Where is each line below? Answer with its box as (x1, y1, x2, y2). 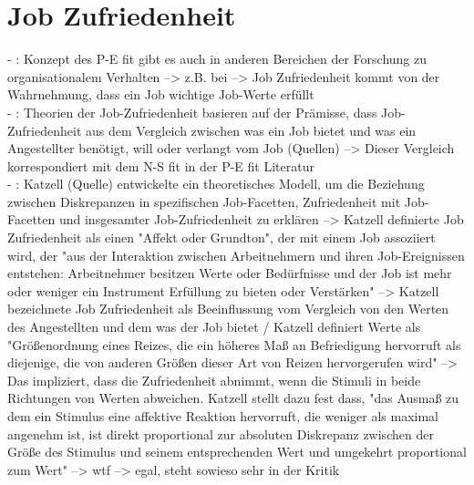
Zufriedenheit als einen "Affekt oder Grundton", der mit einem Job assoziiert (7, 228, 436, 247)
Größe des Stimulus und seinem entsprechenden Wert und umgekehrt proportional (7, 442, 467, 461)
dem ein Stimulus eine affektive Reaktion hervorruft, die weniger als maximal (7, 407, 438, 425)
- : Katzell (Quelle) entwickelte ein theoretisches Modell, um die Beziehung (7, 174, 425, 193)
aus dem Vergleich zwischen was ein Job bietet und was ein (86, 120, 417, 139)
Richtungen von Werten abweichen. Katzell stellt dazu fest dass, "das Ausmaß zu (7, 388, 459, 408)
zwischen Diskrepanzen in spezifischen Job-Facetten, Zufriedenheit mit (7, 191, 401, 211)
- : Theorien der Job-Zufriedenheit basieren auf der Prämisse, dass (7, 102, 377, 121)
